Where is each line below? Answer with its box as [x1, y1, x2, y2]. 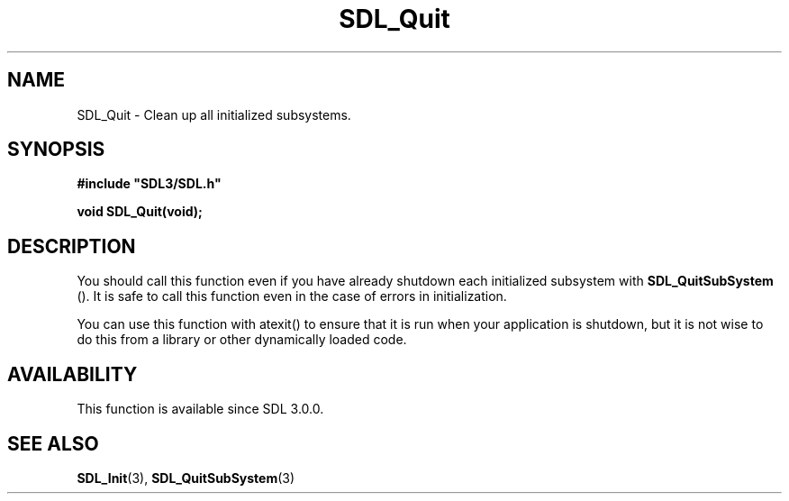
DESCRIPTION [7, 234, 136, 258]
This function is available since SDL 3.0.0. [77, 401, 324, 417]
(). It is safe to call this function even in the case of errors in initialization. [77, 288, 507, 305]
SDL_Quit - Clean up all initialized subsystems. [77, 106, 351, 123]
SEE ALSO [7, 432, 99, 455]
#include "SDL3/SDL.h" [77, 176, 222, 192]
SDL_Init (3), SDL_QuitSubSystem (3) [77, 469, 295, 486]
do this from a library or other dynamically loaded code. [77, 332, 407, 348]
